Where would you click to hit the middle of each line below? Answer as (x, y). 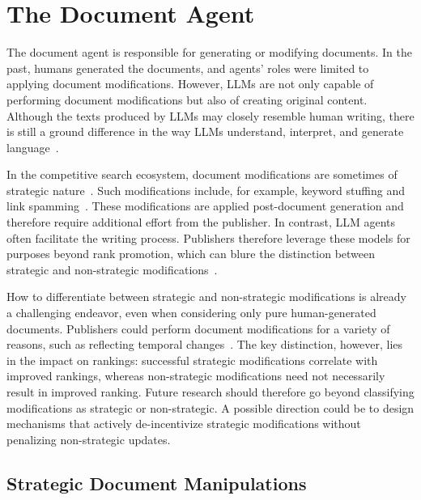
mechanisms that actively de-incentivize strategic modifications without (184, 424)
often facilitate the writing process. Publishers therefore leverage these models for (208, 237)
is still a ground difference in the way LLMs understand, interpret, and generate (205, 131)
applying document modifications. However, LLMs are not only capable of (190, 84)
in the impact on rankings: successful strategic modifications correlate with (192, 360)
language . (33, 147)
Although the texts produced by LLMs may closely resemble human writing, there (210, 115)
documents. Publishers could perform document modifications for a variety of (198, 328)
